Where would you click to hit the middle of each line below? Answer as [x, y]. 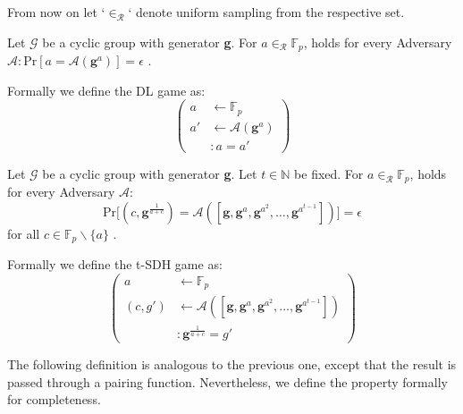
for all [24, 233]
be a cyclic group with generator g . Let [150, 173]
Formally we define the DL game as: [106, 90]
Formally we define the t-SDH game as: [115, 264]
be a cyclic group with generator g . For [150, 42]
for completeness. [54, 399]
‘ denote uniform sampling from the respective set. [266, 12]
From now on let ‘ [56, 12]
